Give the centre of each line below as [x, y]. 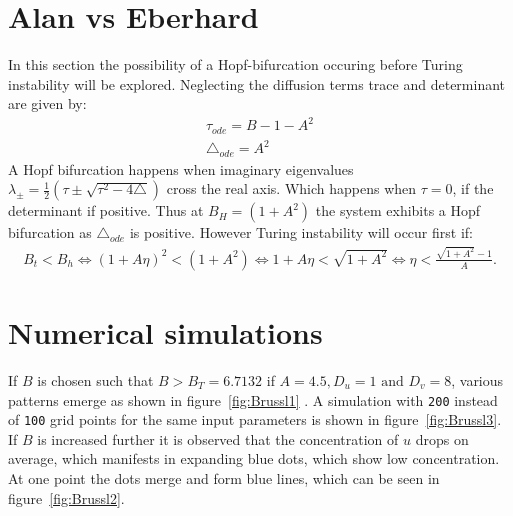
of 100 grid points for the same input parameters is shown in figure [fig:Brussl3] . [255, 419]
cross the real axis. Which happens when [291, 188]
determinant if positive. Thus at [106, 210]
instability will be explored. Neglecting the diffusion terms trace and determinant [257, 83]
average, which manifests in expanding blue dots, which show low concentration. [254, 458]
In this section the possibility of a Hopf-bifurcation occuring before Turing [235, 64]
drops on [442, 438]
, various [477, 379]
